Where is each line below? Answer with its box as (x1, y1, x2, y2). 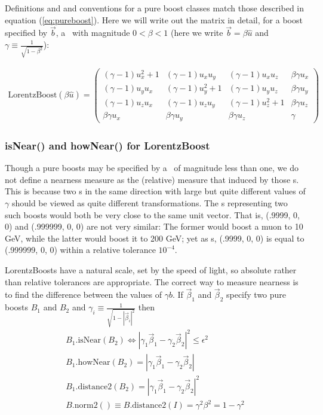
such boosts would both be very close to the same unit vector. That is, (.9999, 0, (5, 208, 300, 221)
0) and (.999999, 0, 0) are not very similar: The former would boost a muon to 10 (5, 220, 303, 233)
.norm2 (72, 401, 98, 410)
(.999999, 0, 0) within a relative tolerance (5, 243, 156, 256)
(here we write (170, 26, 223, 39)
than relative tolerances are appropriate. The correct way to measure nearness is (5, 275, 299, 288)
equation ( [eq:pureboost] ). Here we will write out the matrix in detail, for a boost (5, 13, 303, 26)
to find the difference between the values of (5, 288, 162, 301)
